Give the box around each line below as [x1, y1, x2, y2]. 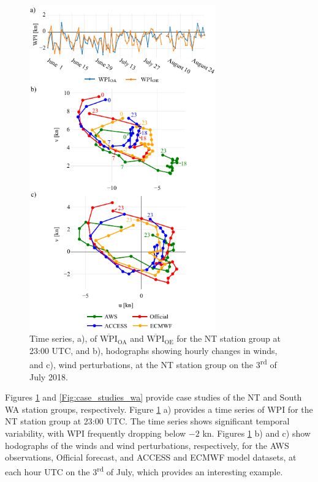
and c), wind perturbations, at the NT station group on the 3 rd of [29, 356, 277, 371]
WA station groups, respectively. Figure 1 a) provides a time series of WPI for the [5, 402, 313, 415]
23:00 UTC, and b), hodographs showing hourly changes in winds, [29, 344, 278, 356]
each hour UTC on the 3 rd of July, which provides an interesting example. [5, 463, 283, 478]
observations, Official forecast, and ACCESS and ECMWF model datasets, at [5, 451, 297, 464]
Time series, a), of [29, 332, 97, 345]
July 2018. [29, 370, 68, 383]
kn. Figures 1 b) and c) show [202, 426, 311, 439]
